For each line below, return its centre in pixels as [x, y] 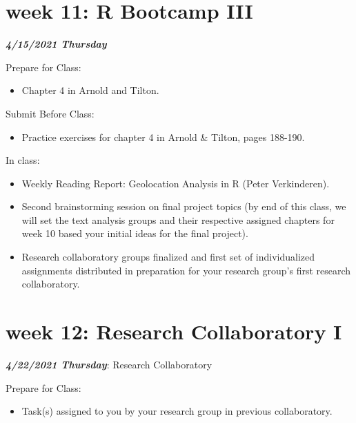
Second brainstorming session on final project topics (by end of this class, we [184, 206]
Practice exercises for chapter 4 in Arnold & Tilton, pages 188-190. [163, 137]
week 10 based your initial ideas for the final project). [135, 233]
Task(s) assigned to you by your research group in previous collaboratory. [177, 411]
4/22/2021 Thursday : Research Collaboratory [109, 364]
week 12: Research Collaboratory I [174, 331]
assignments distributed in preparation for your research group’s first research [186, 270]
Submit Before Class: [50, 113]
